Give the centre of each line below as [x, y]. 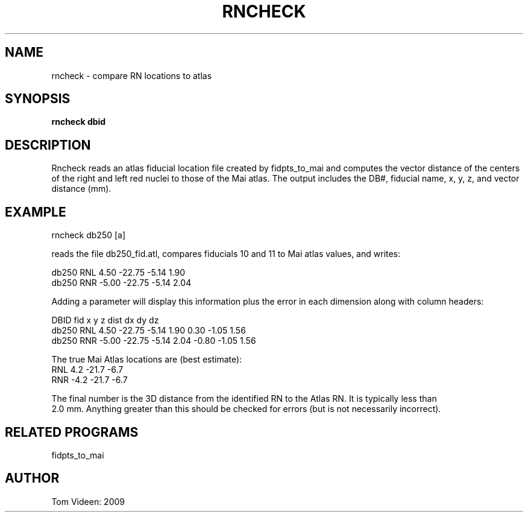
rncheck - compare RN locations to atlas [132, 75]
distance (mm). [81, 189]
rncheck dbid [79, 122]
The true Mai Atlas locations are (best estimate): [147, 360]
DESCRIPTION [48, 145]
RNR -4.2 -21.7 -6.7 [90, 380]
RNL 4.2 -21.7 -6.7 [87, 370]
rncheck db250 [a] [89, 235]
